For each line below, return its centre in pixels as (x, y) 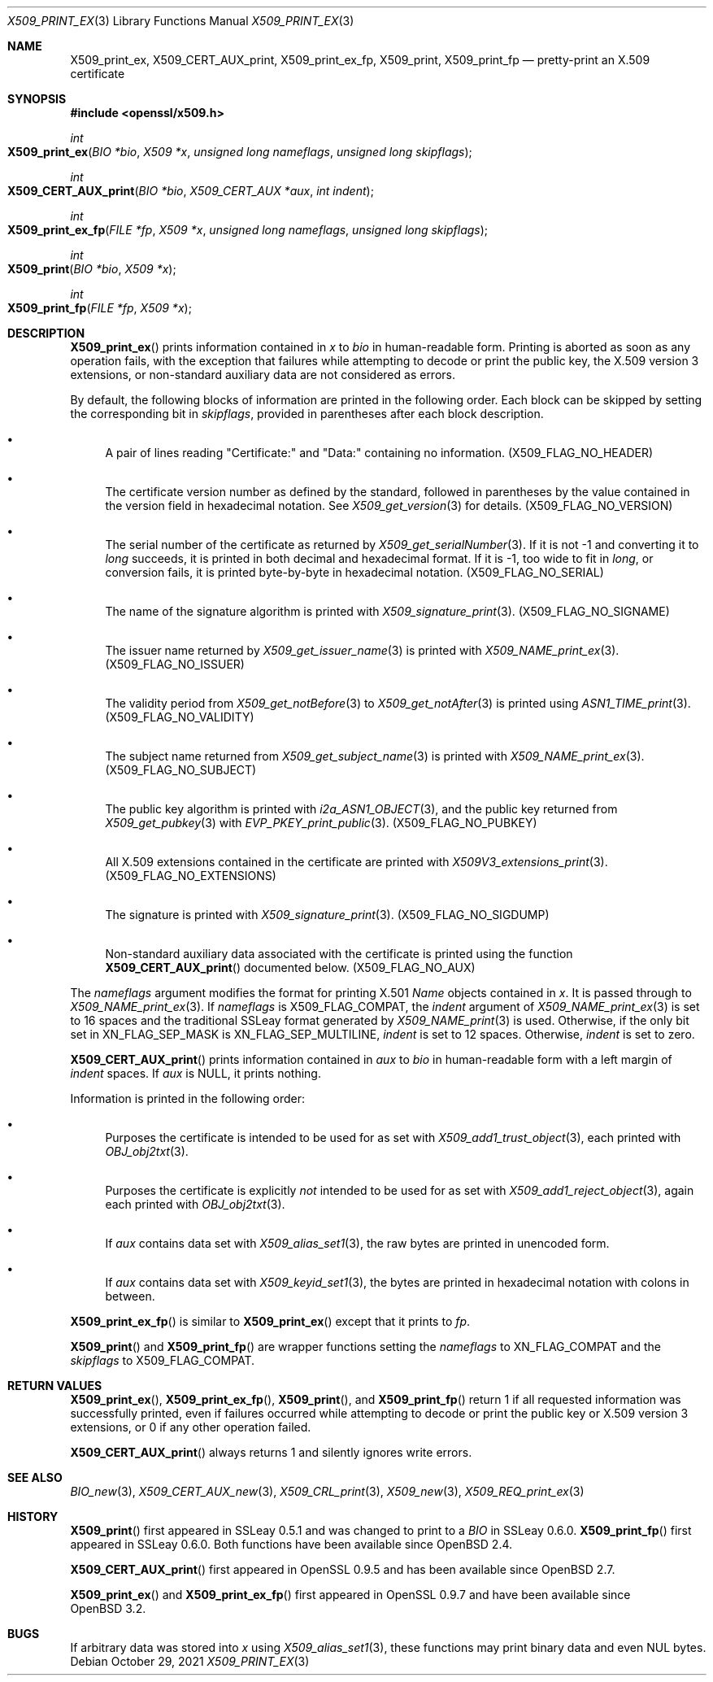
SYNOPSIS (37, 99)
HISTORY (33, 1516)
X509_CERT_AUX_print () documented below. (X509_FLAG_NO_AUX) (290, 967)
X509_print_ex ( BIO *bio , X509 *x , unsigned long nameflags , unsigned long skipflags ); (240, 152)
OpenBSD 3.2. (108, 1608)
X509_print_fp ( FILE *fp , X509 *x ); (100, 308)
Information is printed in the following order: (188, 1098)
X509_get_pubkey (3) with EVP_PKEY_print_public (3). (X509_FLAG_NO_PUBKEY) (321, 823)
